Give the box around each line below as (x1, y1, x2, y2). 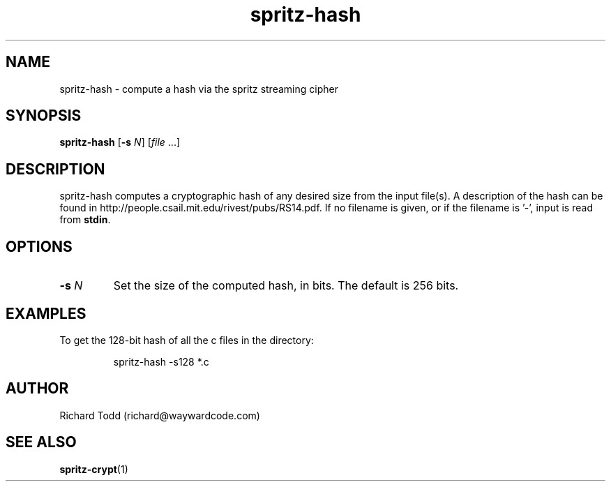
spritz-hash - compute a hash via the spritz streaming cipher (59, 82, 338, 95)
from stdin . (59, 213, 111, 226)
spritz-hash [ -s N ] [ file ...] (59, 136, 181, 149)
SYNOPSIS (6, 107, 82, 125)
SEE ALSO (6, 433, 77, 451)
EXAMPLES (6, 304, 86, 322)
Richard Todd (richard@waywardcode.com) (59, 409, 260, 421)
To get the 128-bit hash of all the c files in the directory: (59, 334, 314, 346)
